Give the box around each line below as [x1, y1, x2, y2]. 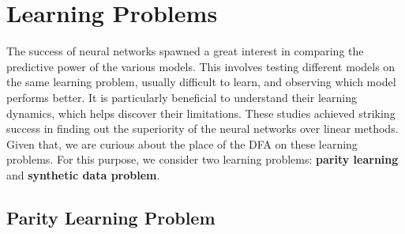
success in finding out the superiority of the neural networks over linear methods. [6, 120, 399, 137]
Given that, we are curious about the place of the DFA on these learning [6, 135, 358, 152]
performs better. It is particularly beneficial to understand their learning [6, 89, 357, 105]
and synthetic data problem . [6, 166, 160, 183]
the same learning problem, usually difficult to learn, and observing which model [6, 74, 396, 90]
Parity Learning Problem [6, 205, 216, 229]
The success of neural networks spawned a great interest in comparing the [6, 43, 364, 59]
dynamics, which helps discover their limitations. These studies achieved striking [6, 104, 396, 121]
